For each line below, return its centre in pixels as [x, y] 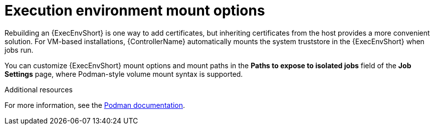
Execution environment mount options [135, 11]
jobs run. [19, 50]
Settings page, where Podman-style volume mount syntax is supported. [124, 74]
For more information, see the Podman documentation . [95, 105]
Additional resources [39, 89]
